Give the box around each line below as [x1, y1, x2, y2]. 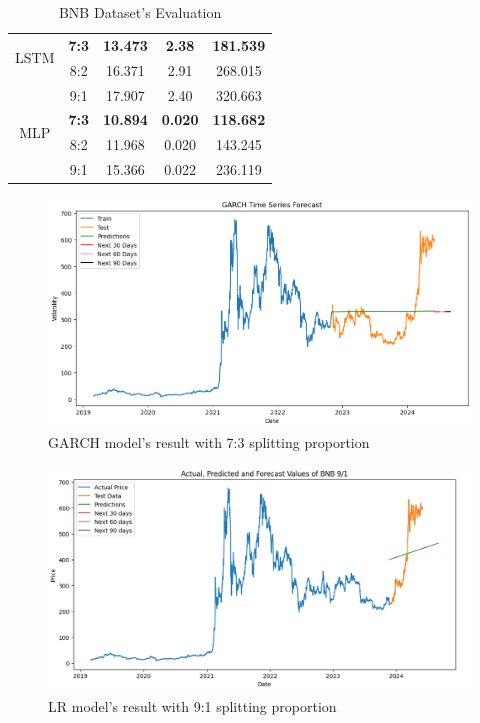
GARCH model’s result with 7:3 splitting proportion [48, 431, 370, 452]
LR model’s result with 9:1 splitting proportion [48, 695, 337, 716]
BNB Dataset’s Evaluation [58, 2, 222, 22]
